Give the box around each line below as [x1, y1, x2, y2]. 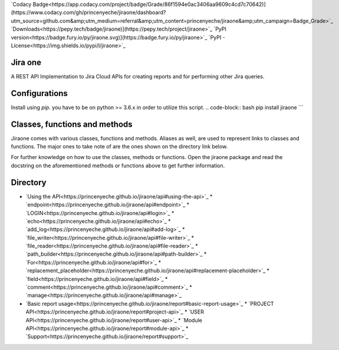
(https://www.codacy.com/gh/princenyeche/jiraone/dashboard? [11, 9, 166, 16]
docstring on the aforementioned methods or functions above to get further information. [11, 162, 225, 169]
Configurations [11, 88, 68, 98]
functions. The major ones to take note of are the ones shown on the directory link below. [11, 143, 228, 150]
